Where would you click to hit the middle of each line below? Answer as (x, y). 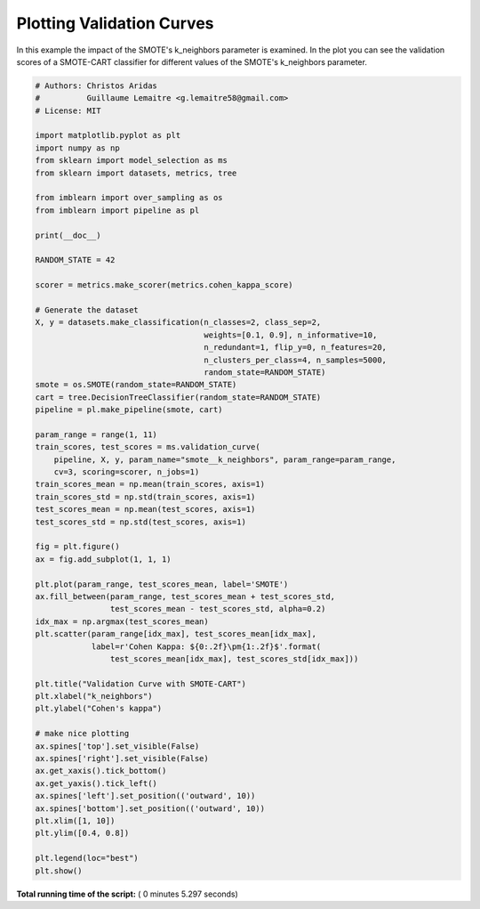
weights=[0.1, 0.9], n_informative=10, (291, 335)
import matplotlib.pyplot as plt (108, 135)
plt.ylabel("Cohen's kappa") (99, 709)
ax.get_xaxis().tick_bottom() (101, 771)
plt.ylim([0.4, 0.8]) (82, 833)
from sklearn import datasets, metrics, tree (136, 173)
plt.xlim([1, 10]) (75, 820)
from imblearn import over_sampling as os (129, 198)
